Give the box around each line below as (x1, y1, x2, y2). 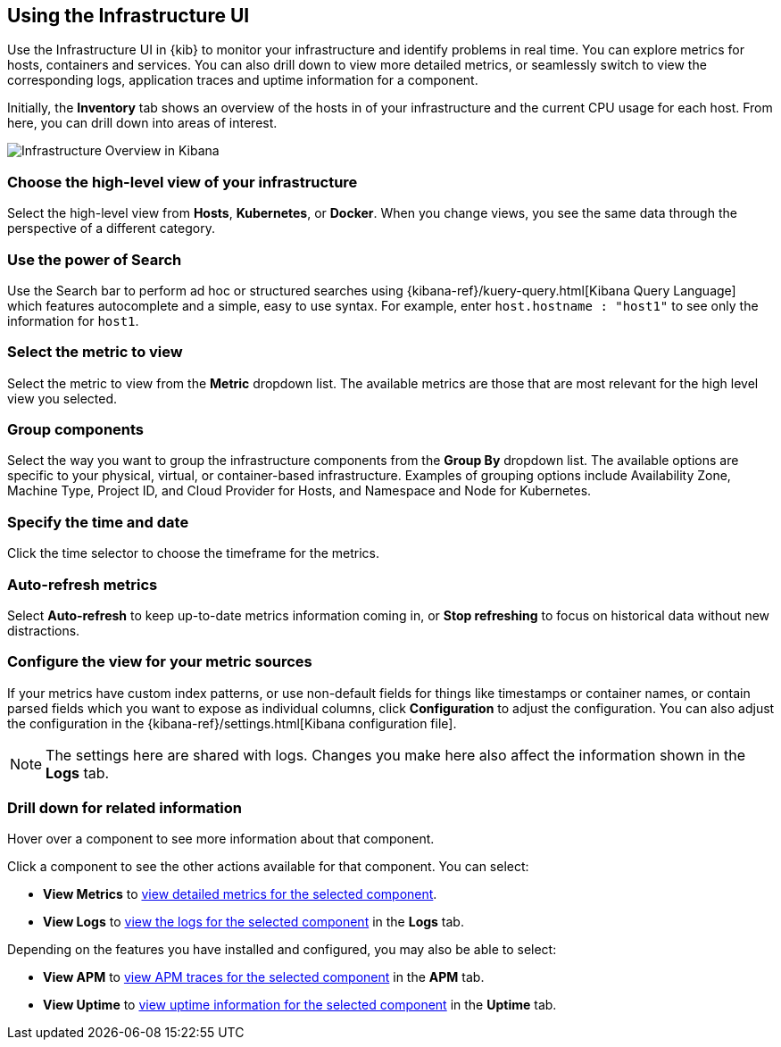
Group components (7, 420, 145, 439)
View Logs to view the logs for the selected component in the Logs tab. (43, 914, 464, 930)
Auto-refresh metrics (7, 575, 158, 594)
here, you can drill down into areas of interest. (7, 115, 278, 131)
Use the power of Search (7, 250, 182, 269)
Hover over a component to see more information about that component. (7, 831, 435, 847)
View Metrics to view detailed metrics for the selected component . (43, 886, 437, 902)
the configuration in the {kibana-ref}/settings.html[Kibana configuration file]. (7, 715, 457, 731)
